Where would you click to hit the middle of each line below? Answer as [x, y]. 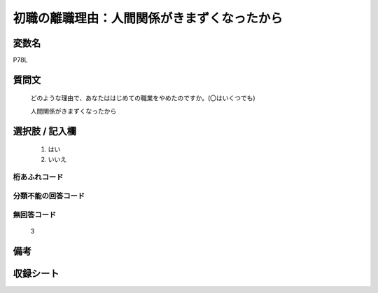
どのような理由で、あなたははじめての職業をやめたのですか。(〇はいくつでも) [143, 98]
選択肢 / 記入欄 [45, 131]
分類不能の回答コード [49, 196]
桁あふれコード [38, 177]
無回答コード [35, 214]
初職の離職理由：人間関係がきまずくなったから [148, 18]
